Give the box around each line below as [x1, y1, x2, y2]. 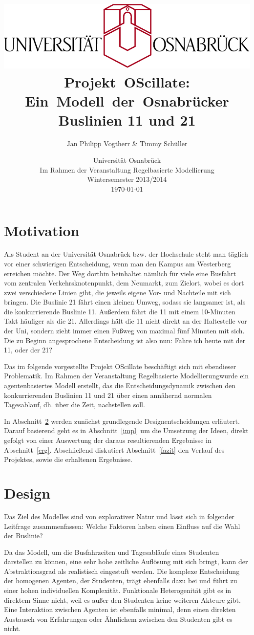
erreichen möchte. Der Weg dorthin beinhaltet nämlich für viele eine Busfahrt [4, 268, 236, 278]
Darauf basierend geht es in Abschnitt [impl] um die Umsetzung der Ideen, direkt [4, 425, 249, 436]
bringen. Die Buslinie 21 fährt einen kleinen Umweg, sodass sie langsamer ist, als [4, 297, 246, 307]
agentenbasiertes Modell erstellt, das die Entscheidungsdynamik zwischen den [4, 380, 236, 391]
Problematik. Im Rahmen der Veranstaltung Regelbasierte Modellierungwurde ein [4, 371, 249, 381]
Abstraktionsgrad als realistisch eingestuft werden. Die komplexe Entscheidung [4, 566, 240, 576]
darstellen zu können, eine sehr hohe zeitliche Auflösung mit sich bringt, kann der [4, 556, 248, 567]
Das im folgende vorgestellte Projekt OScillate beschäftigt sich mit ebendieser [4, 361, 236, 371]
